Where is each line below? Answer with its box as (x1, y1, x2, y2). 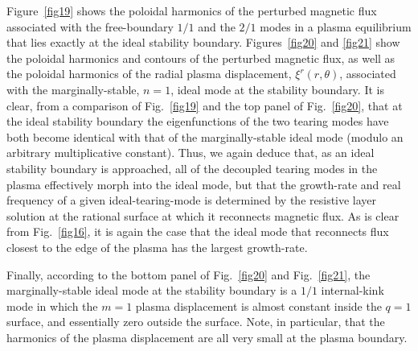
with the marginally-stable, (6, 81, 140, 97)
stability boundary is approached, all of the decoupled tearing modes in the (6, 159, 378, 176)
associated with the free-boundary (6, 18, 174, 35)
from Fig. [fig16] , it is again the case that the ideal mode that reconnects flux (6, 223, 389, 240)
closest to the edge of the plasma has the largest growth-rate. (6, 238, 308, 255)
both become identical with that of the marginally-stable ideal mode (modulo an (6, 128, 404, 145)
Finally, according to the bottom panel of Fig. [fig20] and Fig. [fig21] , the (6, 266, 371, 283)
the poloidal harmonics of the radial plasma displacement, (6, 65, 292, 82)
